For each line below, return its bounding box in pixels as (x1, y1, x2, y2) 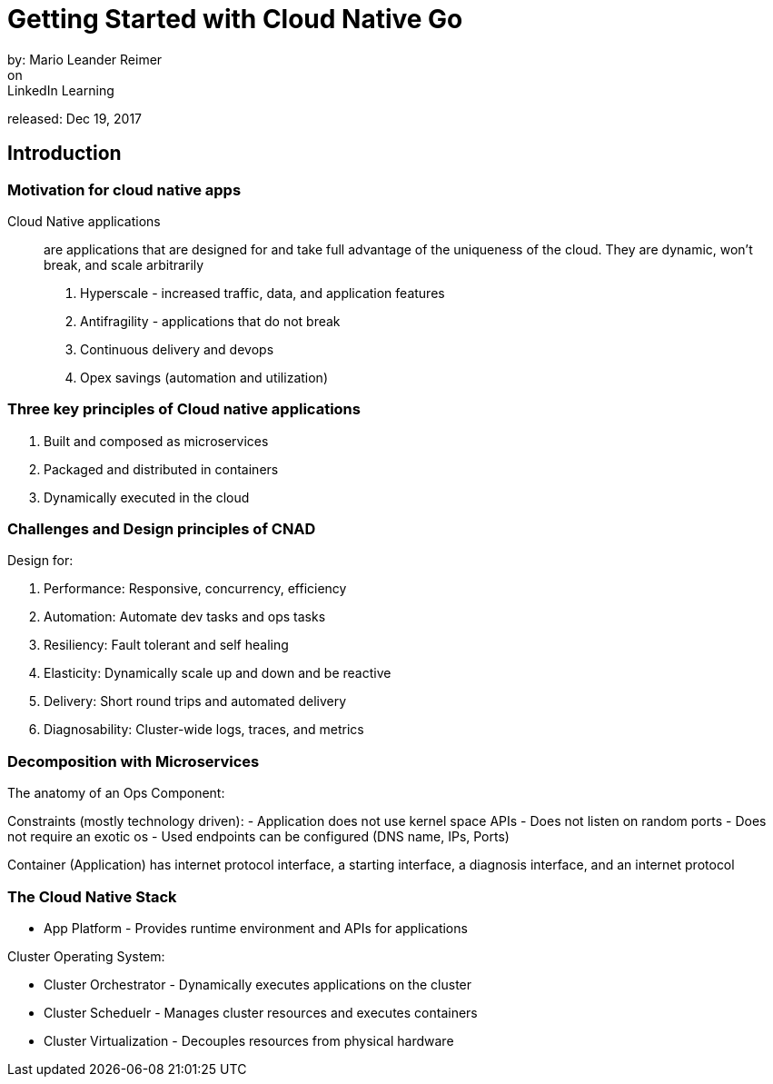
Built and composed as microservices (44, 433, 269, 449)
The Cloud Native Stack (7, 887, 177, 906)
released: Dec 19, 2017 (7, 110, 143, 126)
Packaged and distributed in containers (44, 461, 279, 477)
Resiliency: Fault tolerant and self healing (44, 637, 289, 653)
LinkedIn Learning (7, 82, 114, 98)
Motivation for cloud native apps (7, 180, 242, 199)
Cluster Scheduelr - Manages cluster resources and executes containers (44, 1004, 478, 1020)
